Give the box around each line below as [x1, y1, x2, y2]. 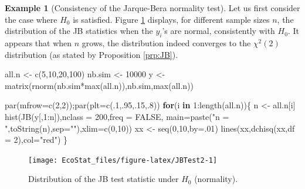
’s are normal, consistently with [162, 25, 275, 37]
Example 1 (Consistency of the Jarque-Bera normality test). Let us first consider [5, 2, 300, 13]
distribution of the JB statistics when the [5, 25, 153, 37]
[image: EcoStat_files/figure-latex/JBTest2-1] [28, 156, 218, 164]
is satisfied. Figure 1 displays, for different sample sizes [73, 13, 270, 25]
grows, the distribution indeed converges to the [82, 36, 251, 49]
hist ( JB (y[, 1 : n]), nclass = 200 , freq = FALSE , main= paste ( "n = [5, 110, 229, 122]
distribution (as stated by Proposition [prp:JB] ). [5, 48, 178, 60]
